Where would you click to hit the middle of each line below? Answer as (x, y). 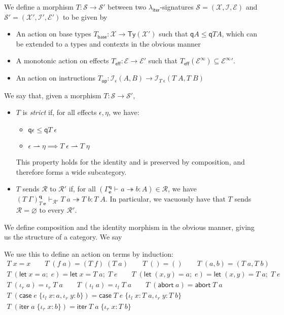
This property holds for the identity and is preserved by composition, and (130, 162)
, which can (239, 34)
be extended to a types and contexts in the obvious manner (108, 43)
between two (127, 7)
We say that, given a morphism (53, 95)
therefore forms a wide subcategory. (71, 171)
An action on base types (54, 34)
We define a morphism (39, 7)
